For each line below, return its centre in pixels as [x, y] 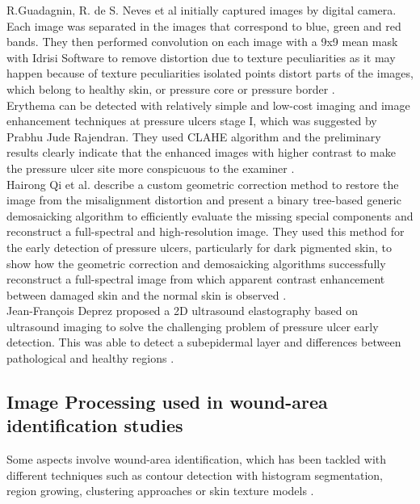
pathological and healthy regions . [90, 358]
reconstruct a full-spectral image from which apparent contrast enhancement [196, 279]
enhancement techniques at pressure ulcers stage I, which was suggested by [192, 121]
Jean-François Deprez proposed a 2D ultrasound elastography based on [182, 311]
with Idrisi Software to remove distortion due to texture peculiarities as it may [201, 57]
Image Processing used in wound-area [167, 402]
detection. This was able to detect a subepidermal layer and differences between [204, 342]
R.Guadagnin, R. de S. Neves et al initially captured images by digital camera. [202, 10]
